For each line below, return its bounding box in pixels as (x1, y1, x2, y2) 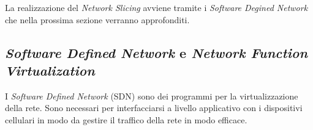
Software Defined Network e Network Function (5, 43, 308, 62)
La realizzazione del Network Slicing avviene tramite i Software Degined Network (5, 1, 308, 13)
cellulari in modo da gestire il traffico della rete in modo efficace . (5, 113, 247, 126)
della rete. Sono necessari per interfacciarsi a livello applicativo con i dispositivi (5, 101, 303, 114)
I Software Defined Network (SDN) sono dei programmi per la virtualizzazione (5, 89, 298, 102)
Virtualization (5, 60, 95, 79)
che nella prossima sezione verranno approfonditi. (5, 13, 190, 26)
